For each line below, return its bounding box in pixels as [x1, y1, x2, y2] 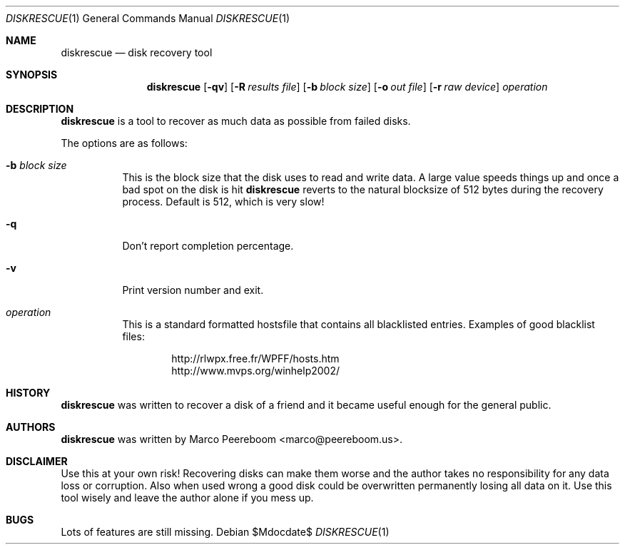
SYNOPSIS [6, 68, 58, 81]
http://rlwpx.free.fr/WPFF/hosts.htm [171, 352, 340, 365]
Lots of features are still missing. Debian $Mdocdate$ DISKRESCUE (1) [61, 526, 390, 538]
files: [122, 330, 145, 342]
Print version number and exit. [122, 284, 264, 296]
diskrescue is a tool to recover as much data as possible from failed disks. [61, 115, 411, 127]
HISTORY [6, 387, 51, 399]
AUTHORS [6, 421, 56, 433]
